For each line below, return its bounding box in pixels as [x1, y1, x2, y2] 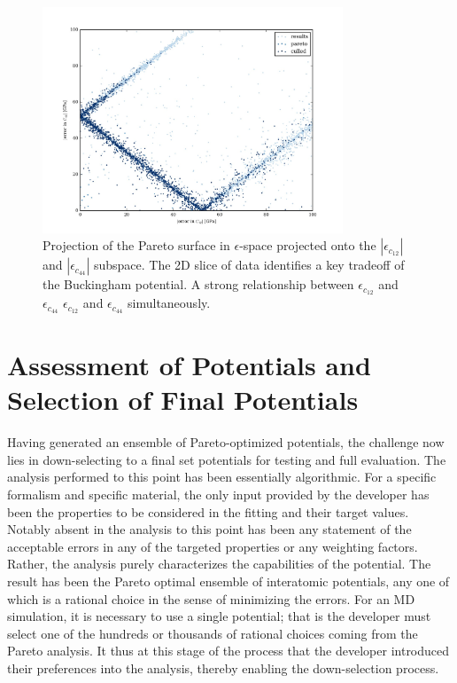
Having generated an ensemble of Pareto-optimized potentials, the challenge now [7, 433, 445, 451]
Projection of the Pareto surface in [43, 236, 230, 255]
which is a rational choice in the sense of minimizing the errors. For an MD [7, 589, 415, 608]
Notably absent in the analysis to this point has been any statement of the [7, 520, 412, 538]
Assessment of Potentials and [7, 347, 371, 383]
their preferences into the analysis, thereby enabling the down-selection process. [7, 658, 439, 677]
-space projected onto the [239, 236, 376, 255]
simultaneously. [128, 294, 211, 312]
